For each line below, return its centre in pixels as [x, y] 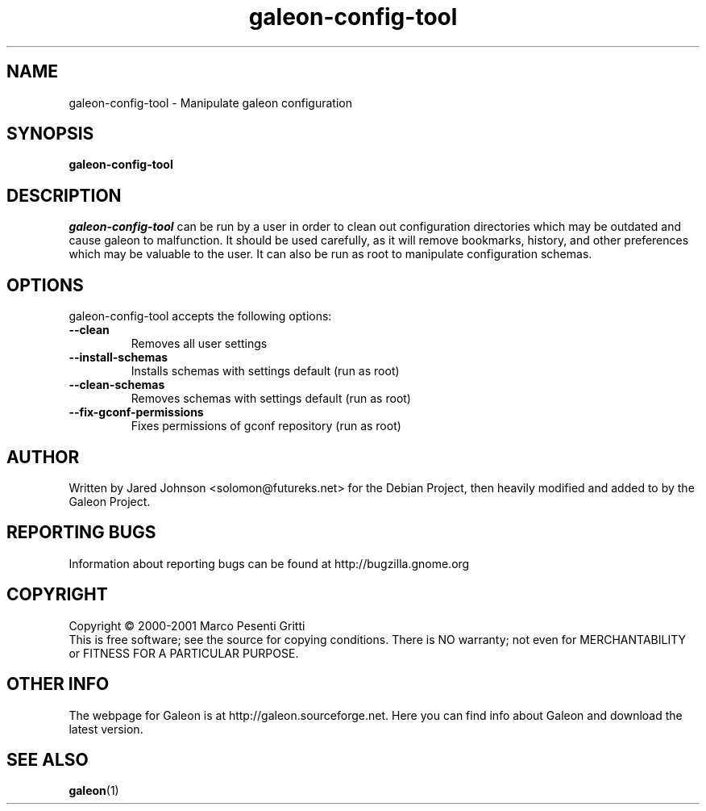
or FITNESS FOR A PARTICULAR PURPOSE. [184, 653]
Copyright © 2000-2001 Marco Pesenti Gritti [187, 625]
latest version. [106, 729]
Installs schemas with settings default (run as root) [265, 371]
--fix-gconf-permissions [136, 412]
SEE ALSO [48, 759]
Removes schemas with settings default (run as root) [271, 399]
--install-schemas [118, 357]
